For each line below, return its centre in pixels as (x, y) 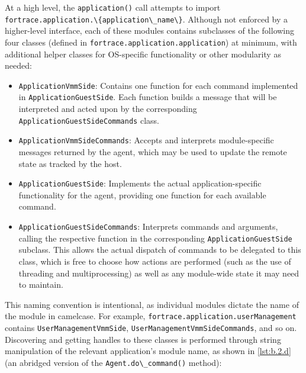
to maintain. (41, 284)
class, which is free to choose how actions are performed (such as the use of (155, 261)
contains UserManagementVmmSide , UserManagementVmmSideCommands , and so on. (151, 327)
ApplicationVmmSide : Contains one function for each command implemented (158, 85)
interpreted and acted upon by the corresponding (108, 109)
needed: (18, 65)
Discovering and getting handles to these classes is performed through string (143, 339)
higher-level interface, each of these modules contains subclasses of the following (150, 30)
